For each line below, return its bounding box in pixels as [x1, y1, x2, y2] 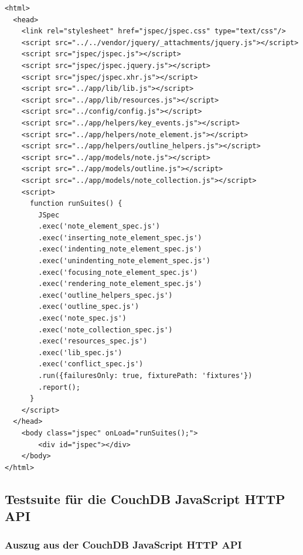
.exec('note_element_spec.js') [38, 222, 160, 231]
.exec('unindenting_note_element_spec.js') [38, 257, 210, 265]
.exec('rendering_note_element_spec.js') [38, 280, 202, 288]
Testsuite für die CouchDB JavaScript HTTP [5, 489, 285, 508]
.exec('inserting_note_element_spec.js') [38, 233, 202, 242]
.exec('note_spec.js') [38, 314, 127, 323]
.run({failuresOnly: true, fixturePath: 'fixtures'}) [38, 372, 253, 380]
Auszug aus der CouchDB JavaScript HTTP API [5, 537, 242, 552]
